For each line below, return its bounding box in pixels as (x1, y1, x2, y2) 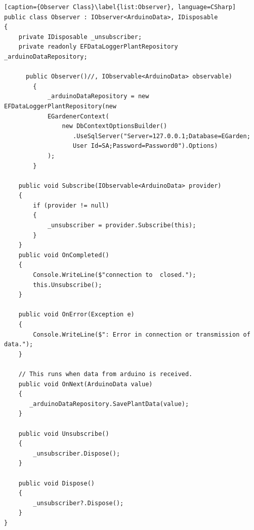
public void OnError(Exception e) (18, 311, 135, 318)
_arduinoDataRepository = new (47, 93, 149, 100)
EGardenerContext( (47, 112, 109, 120)
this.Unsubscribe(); (33, 281, 102, 289)
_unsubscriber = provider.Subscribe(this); (47, 222, 196, 229)
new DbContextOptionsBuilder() (62, 123, 167, 130)
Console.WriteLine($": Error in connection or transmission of (33, 331, 250, 338)
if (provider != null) (33, 201, 109, 209)
